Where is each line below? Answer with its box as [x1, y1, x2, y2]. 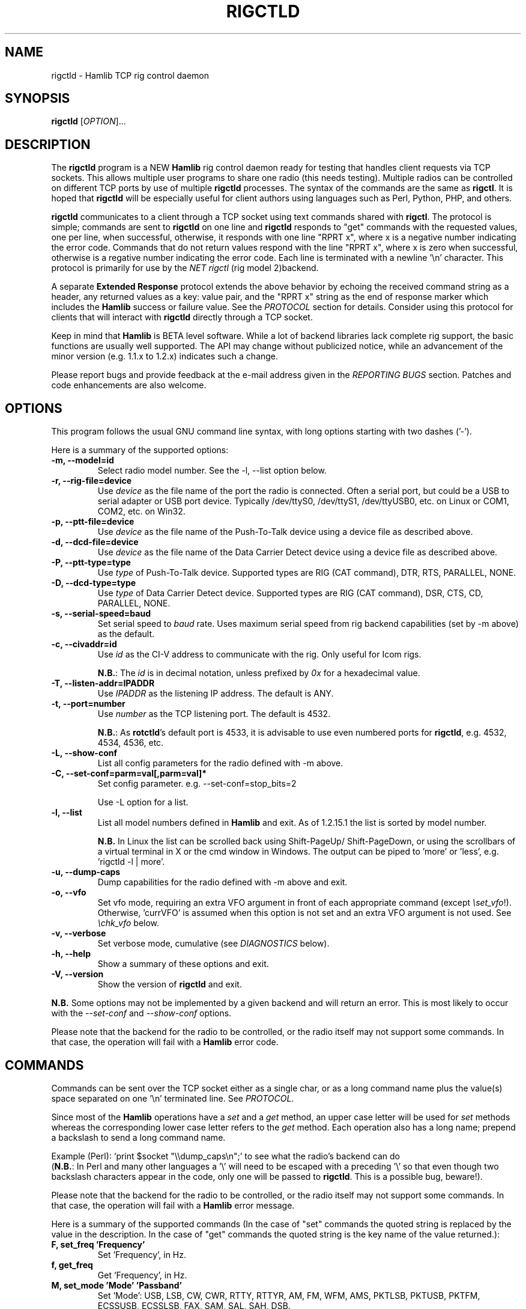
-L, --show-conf [51, 748, 118, 758]
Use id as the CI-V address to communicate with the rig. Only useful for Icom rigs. [97, 649, 422, 660]
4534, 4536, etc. [97, 737, 164, 748]
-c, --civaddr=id [51, 639, 117, 650]
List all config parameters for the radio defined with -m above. [97, 758, 343, 769]
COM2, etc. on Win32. [97, 506, 186, 517]
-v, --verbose [51, 928, 106, 939]
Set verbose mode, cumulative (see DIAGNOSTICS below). [97, 938, 330, 949]
